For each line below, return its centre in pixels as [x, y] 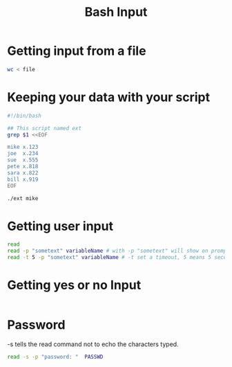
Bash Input [116, 12]
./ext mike [23, 198]
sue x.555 [23, 160]
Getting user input [60, 226]
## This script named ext [44, 128]
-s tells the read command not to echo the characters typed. [93, 344]
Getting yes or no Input [74, 285]
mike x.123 [23, 147]
